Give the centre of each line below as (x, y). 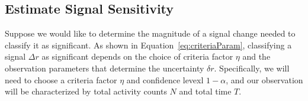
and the (256, 56)
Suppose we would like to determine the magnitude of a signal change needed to (150, 33)
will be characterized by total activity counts (86, 91)
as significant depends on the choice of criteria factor (137, 56)
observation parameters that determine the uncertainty (105, 68)
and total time (205, 91)
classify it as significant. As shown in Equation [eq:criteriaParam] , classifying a (148, 45)
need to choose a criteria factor (61, 79)
